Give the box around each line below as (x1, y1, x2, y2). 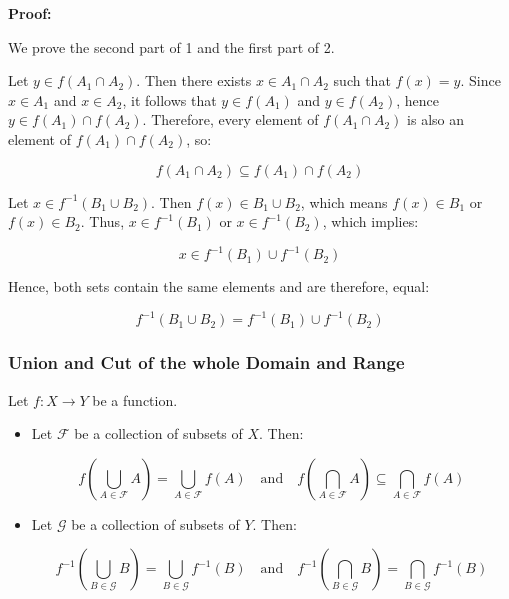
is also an (407, 109, 464, 130)
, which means (300, 191, 388, 212)
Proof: (8, 3, 52, 23)
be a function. (92, 389, 178, 410)
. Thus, (80, 211, 125, 232)
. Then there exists (136, 70, 252, 91)
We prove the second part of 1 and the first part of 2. (8, 36, 335, 57)
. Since (460, 70, 501, 91)
